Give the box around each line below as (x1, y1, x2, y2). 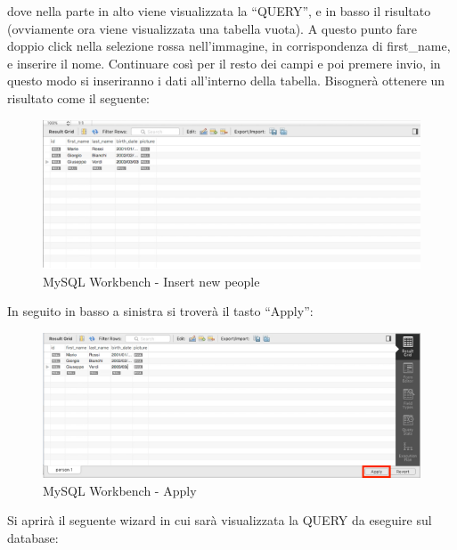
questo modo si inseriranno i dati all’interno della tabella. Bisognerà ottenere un (7, 71, 445, 90)
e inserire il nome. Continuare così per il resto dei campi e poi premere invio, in (7, 53, 441, 72)
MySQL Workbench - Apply (43, 481, 197, 499)
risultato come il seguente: (7, 88, 151, 107)
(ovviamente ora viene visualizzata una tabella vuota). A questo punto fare (7, 19, 417, 37)
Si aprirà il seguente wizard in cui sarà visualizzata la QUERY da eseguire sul (7, 511, 432, 530)
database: (7, 528, 59, 546)
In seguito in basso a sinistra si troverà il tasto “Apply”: (7, 302, 314, 320)
